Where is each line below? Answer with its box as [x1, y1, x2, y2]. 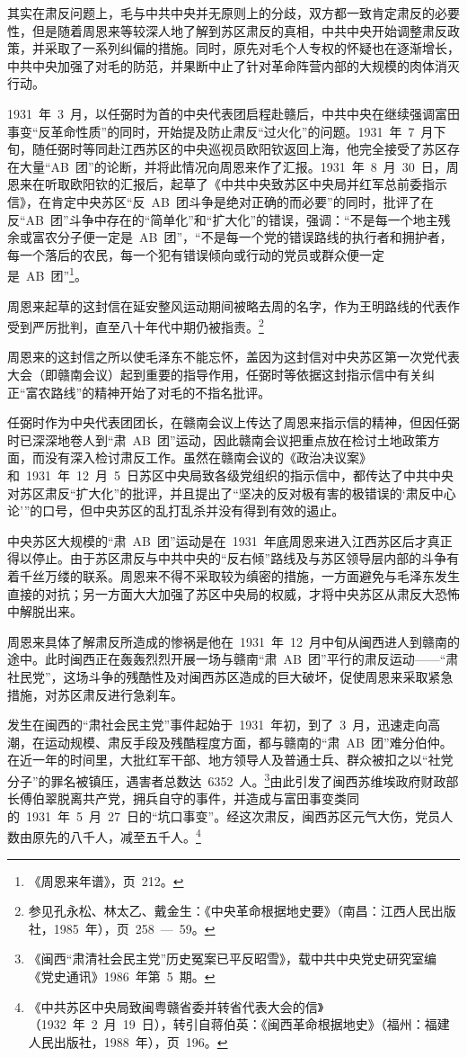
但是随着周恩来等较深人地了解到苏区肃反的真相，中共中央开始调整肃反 [31, 21, 447, 40]
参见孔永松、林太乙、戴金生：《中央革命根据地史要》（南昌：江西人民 [28, 901, 431, 920]
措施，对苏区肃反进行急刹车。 [7, 685, 183, 703]
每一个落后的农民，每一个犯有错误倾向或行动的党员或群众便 [7, 245, 359, 264]
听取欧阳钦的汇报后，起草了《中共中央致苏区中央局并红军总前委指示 [44, 175, 447, 193]
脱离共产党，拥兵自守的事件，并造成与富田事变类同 [57, 789, 359, 808]
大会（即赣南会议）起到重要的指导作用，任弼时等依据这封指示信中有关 [7, 365, 422, 383]
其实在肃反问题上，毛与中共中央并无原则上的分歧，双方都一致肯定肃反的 [7, 4, 435, 22]
